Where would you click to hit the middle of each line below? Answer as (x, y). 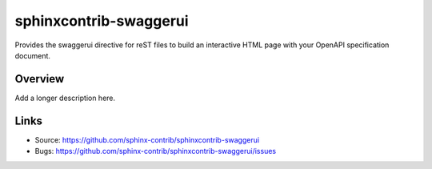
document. (33, 55)
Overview (40, 79)
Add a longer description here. (65, 98)
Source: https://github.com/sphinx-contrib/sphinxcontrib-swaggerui (147, 139)
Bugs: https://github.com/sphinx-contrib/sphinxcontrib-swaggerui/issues (155, 151)
